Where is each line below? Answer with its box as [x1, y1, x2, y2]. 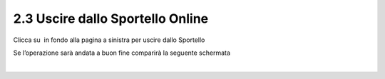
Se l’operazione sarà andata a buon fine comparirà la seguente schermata [13, 48, 231, 57]
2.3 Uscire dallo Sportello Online [13, 11, 209, 26]
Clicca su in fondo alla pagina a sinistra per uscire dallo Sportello [13, 36, 205, 44]
